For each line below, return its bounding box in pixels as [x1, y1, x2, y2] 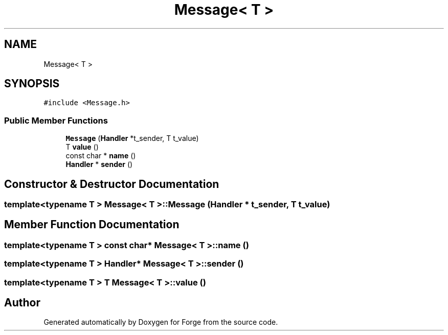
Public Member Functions [4, 115, 108, 126]
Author [4, 296, 40, 309]
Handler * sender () [65, 160, 133, 169]
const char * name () [65, 151, 136, 160]
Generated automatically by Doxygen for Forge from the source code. [43, 318, 278, 327]
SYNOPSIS [4, 77, 60, 90]
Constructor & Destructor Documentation [4, 177, 219, 190]
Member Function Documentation [4, 218, 180, 231]
